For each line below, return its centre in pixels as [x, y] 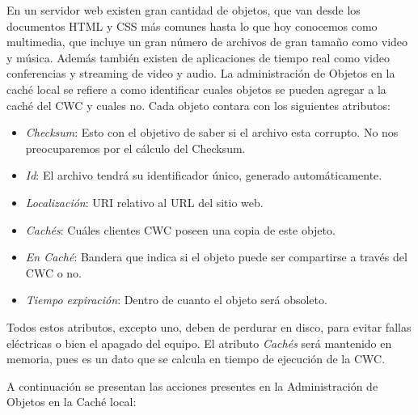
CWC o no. [54, 272]
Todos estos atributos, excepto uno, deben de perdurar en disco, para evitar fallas [209, 326]
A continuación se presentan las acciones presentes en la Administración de [192, 385]
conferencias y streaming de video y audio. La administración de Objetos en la [201, 73]
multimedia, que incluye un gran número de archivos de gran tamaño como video [207, 42]
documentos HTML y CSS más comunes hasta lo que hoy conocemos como [192, 25]
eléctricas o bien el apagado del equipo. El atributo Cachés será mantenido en [199, 343]
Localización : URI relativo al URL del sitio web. [144, 202]
